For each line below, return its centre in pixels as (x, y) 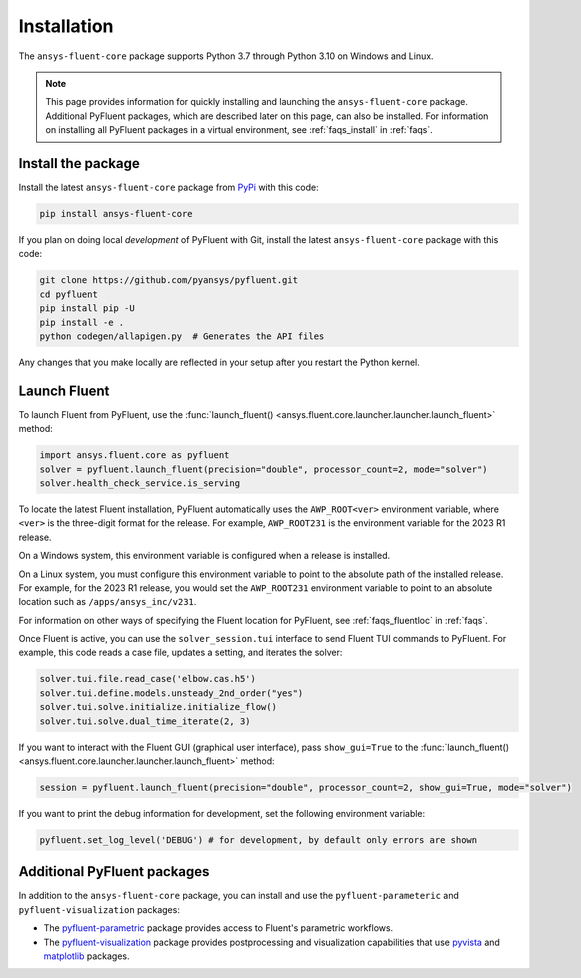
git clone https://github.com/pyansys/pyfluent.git (169, 280)
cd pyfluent (69, 294)
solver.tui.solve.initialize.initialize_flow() (158, 707)
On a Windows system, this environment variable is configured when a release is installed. (204, 556)
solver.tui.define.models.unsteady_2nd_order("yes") (171, 693)
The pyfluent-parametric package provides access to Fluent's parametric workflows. (218, 928)
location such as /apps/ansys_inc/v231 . (107, 602)
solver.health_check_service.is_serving (139, 483)
